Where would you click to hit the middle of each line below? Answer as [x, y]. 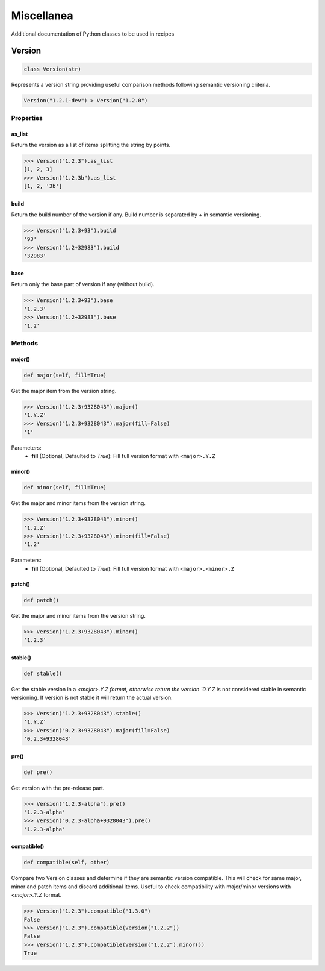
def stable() [43, 673]
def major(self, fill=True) [65, 375]
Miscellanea [42, 16]
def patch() [42, 600]
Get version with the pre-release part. [58, 788]
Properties [27, 118]
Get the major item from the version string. [64, 391]
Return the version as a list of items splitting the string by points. [91, 145]
